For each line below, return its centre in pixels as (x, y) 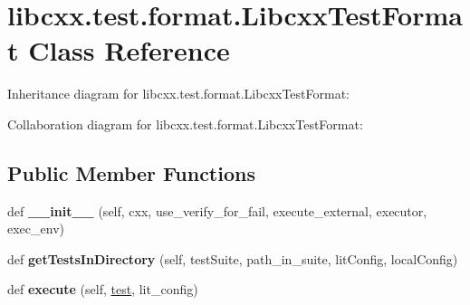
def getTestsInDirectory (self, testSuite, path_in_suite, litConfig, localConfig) (233, 258)
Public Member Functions (131, 172)
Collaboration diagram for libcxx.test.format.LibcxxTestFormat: (185, 124)
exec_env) (36, 229)
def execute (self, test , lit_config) (103, 289)
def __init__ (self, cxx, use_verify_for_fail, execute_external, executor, (217, 210)
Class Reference (129, 50)
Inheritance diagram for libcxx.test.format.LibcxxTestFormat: (179, 94)
